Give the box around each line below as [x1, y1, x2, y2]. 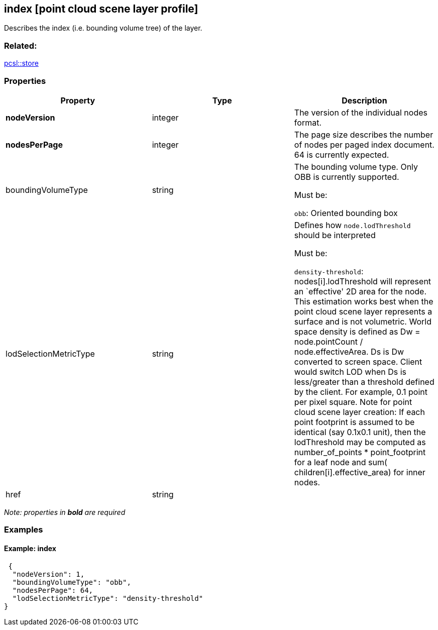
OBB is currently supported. [294, 171, 399, 182]
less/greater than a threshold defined [294, 376, 434, 387]
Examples [4, 524, 43, 535]
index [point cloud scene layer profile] [4, 3, 198, 15]
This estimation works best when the [294, 296, 433, 306]
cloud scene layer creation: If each [294, 406, 425, 417]
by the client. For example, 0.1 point [294, 386, 427, 397]
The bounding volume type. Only [294, 161, 418, 172]
